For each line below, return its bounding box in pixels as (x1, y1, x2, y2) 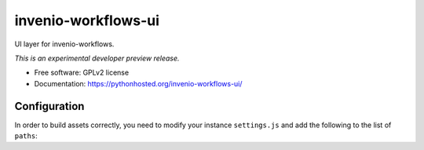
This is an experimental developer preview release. (14, 53, 180, 63)
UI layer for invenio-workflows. (14, 39, 115, 49)
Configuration (14, 99, 85, 113)
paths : (14, 131, 38, 141)
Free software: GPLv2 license (34, 68, 130, 78)
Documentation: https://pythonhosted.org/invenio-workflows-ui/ (34, 79, 243, 88)
